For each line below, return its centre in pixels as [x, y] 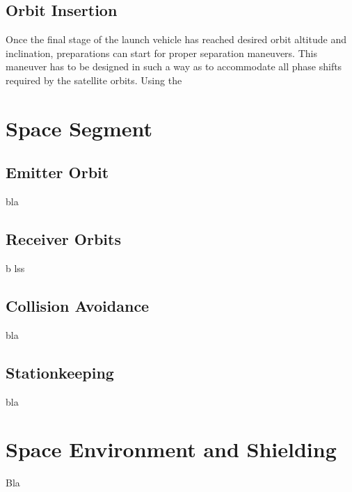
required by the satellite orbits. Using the [94, 80]
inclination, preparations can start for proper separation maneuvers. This [161, 53]
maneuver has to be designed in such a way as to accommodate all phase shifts [174, 66]
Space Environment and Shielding [171, 449]
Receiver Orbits [63, 239]
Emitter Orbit [57, 172]
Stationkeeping [60, 372]
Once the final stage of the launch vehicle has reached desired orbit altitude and [176, 39]
